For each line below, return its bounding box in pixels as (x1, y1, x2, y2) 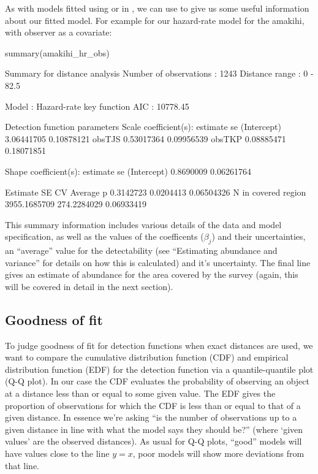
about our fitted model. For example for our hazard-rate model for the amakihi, (5, 13, 305, 26)
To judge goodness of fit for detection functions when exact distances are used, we (5, 338, 313, 351)
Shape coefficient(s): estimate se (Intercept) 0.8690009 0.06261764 (5, 164, 251, 177)
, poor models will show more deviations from (132, 447, 305, 460)
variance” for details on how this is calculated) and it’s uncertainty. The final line (5, 256, 311, 269)
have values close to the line (5, 447, 110, 460)
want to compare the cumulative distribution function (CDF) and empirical (5, 351, 289, 364)
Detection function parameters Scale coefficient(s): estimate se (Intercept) (5, 120, 281, 133)
